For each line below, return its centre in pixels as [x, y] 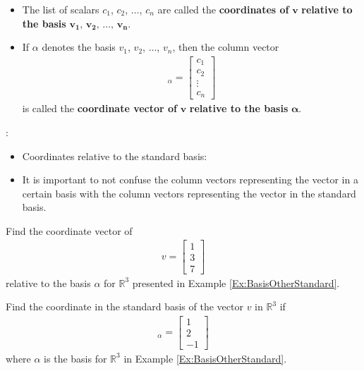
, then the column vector [226, 47]
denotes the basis [79, 47]
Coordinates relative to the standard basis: [115, 156]
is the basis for [75, 358]
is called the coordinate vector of [100, 108]
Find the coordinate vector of [69, 230]
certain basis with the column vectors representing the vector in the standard [189, 193]
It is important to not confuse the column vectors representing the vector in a [190, 180]
